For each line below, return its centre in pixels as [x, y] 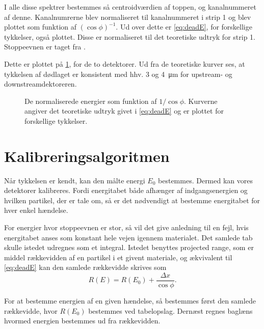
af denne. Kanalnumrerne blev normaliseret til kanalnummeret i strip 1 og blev [128, 17]
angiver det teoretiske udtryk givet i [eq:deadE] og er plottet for [124, 111]
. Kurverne [201, 101]
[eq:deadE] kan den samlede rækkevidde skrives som [85, 267]
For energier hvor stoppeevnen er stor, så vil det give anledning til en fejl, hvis [126, 227]
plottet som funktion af [41, 27]
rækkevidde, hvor [31, 310]
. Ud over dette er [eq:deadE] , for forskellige [184, 27]
